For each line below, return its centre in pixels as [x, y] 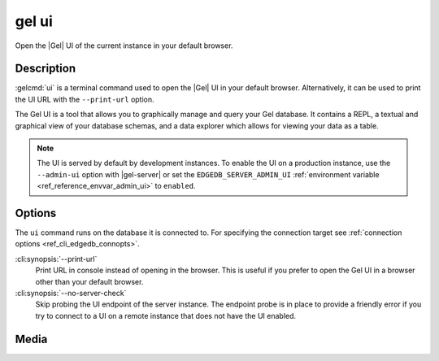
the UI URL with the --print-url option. [85, 99]
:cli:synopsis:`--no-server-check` [71, 294]
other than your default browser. [89, 281]
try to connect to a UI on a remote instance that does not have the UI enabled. [166, 315]
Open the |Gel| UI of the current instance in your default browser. [124, 46]
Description [46, 69]
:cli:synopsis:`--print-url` [56, 259]
